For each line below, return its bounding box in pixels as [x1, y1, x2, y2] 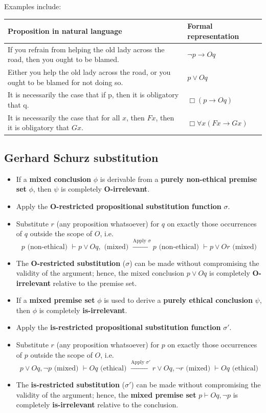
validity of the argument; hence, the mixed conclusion [16, 267, 185, 278]
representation [187, 30, 239, 41]
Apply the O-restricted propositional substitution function [16, 200, 221, 211]
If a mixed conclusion [16, 173, 92, 184]
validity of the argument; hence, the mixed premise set [16, 389, 196, 400]
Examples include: [4, 1, 61, 11]
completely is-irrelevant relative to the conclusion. [16, 399, 179, 410]
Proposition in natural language [8, 25, 122, 36]
